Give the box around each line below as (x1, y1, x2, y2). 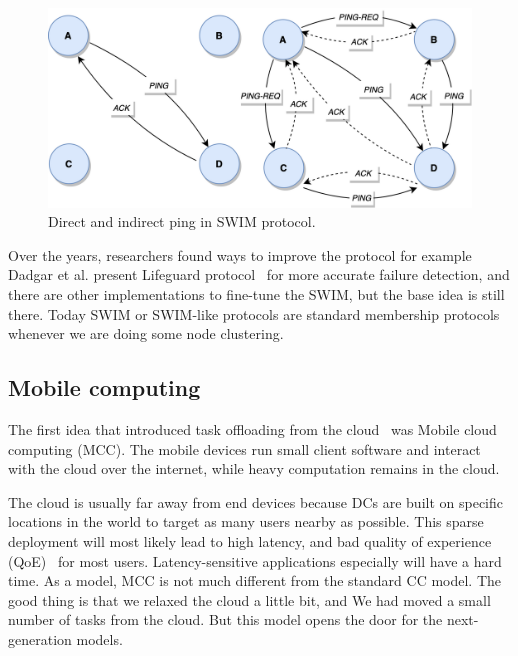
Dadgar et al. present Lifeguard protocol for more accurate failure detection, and (8, 264, 510, 285)
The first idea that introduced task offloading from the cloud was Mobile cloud (8, 418, 497, 439)
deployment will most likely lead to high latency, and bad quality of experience (8, 530, 492, 551)
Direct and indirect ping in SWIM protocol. (48, 211, 316, 232)
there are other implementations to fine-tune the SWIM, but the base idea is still (8, 283, 505, 304)
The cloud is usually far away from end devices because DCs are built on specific (8, 491, 504, 512)
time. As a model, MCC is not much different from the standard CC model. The (8, 570, 502, 591)
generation (8, 628, 72, 649)
